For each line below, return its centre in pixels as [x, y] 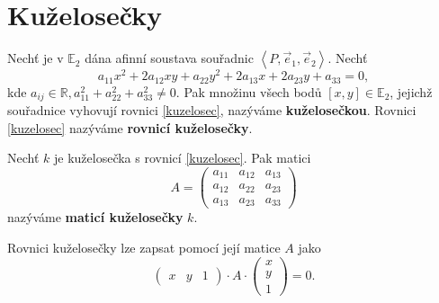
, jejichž [411, 91]
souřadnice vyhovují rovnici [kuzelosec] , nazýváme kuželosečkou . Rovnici [212, 110]
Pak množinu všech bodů [253, 91]
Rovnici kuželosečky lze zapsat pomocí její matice [144, 248]
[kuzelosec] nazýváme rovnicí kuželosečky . [130, 127]
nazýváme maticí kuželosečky [95, 217]
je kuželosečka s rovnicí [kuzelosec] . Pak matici [183, 158]
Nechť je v [36, 58]
